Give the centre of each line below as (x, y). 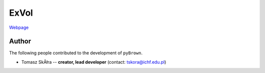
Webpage (19, 27)
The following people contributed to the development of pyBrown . (76, 53)
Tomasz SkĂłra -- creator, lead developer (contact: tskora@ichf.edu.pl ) (94, 62)
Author (20, 41)
